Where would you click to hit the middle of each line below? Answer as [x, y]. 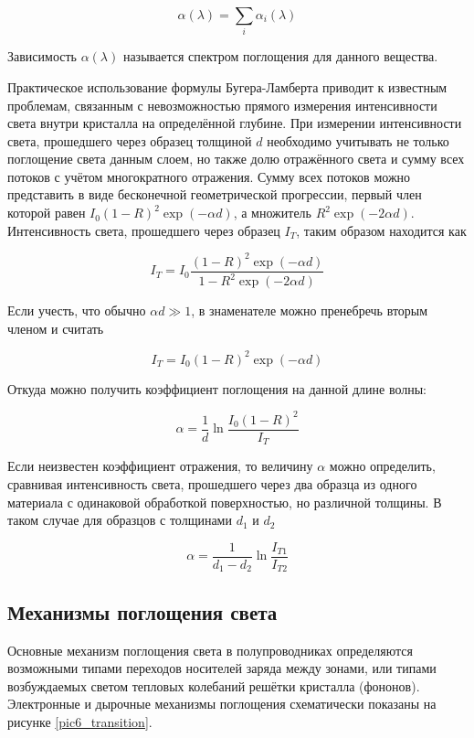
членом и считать [56, 328]
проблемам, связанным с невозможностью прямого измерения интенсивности [222, 105]
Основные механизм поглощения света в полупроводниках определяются [210, 650]
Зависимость [42, 56]
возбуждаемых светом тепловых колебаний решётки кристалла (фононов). [214, 685]
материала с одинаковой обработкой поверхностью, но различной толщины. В [225, 502]
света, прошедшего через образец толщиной [130, 140]
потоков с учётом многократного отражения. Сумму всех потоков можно [209, 176]
